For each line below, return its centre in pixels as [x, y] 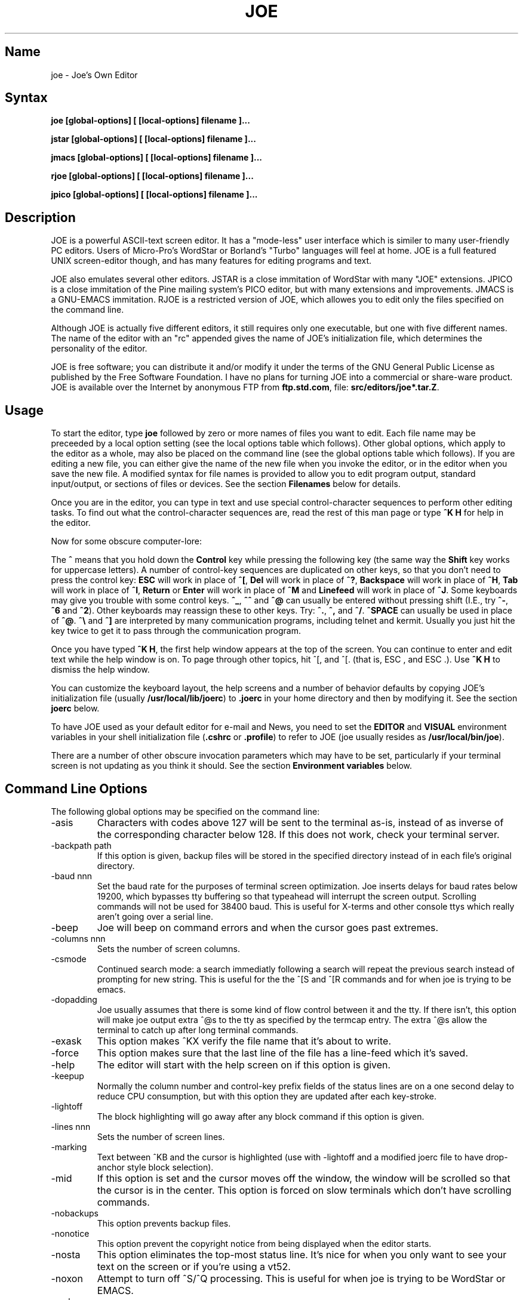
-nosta [66, 1254]
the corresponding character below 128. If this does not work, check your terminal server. [298, 834]
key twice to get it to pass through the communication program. [176, 631]
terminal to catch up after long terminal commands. [198, 1030]
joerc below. [75, 708]
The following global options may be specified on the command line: [185, 811]
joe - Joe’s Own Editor [94, 75]
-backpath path [81, 845]
